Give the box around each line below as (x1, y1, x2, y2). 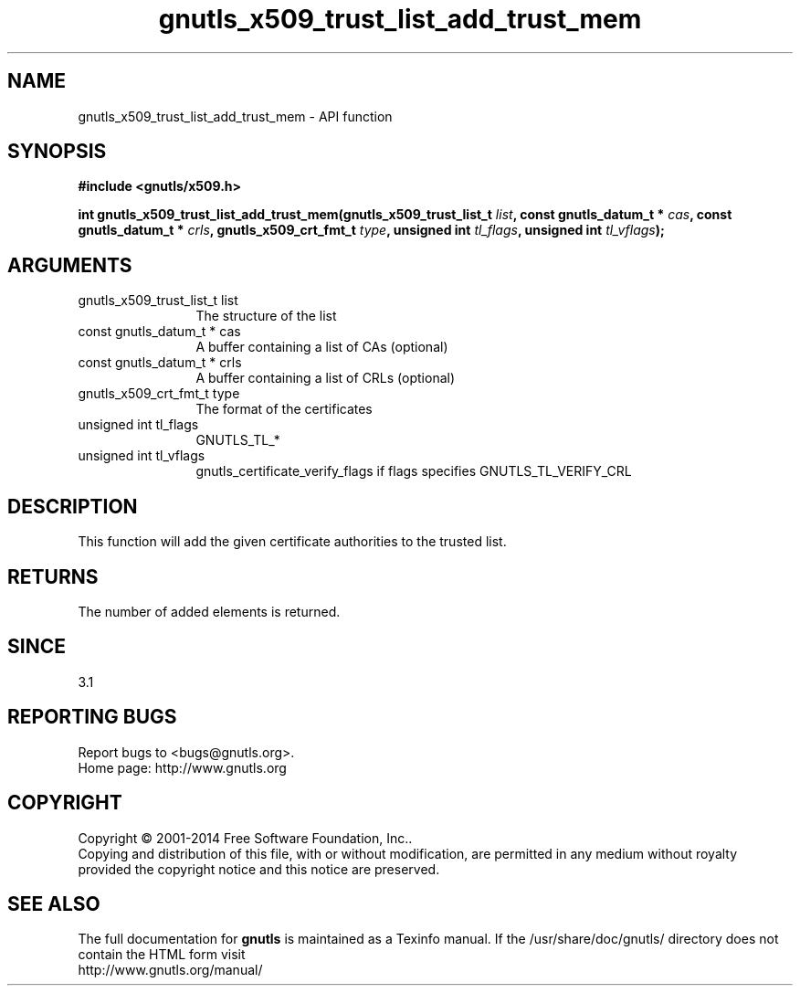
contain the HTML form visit (78, 946, 246, 963)
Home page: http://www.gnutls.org (78, 759, 287, 776)
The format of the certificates (195, 401, 373, 417)
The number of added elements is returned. (78, 603, 341, 619)
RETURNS (7, 565, 99, 588)
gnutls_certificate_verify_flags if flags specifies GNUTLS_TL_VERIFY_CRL (195, 463, 632, 480)
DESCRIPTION (7, 494, 138, 518)
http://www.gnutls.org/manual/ (78, 962, 263, 978)
